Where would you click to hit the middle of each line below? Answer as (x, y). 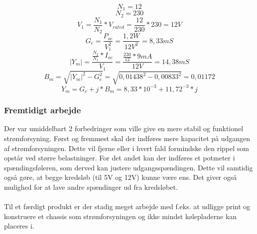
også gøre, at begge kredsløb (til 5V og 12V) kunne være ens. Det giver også (121, 177)
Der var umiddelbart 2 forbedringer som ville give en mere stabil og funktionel (124, 128)
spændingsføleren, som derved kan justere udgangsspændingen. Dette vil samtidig (128, 167)
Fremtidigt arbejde (43, 110)
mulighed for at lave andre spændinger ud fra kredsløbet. (91, 187)
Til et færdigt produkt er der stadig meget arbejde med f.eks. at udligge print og (127, 206)
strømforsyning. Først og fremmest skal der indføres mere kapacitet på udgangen (127, 138)
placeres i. (19, 226)
